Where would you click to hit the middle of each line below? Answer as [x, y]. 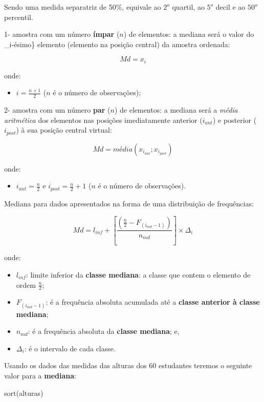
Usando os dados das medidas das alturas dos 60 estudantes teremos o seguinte [128, 365]
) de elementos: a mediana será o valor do [189, 34]
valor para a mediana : [40, 375]
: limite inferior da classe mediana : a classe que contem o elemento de [138, 274]
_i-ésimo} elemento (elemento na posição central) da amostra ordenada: [117, 44]
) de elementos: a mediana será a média [176, 110]
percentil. [19, 17]
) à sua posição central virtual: [64, 130]
